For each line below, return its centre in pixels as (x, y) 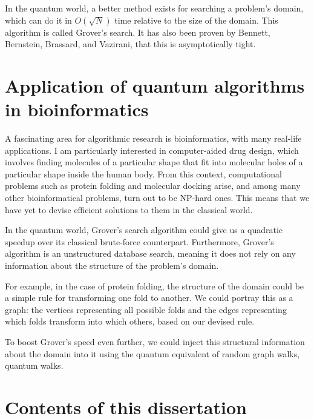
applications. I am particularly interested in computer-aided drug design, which (152, 150)
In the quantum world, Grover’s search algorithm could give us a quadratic (144, 230)
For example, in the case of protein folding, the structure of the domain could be (155, 285)
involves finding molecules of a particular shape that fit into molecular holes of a (154, 162)
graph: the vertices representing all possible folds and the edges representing (146, 309)
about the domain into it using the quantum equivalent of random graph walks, (152, 353)
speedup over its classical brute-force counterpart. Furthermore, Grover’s (139, 241)
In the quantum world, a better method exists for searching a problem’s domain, (154, 8)
